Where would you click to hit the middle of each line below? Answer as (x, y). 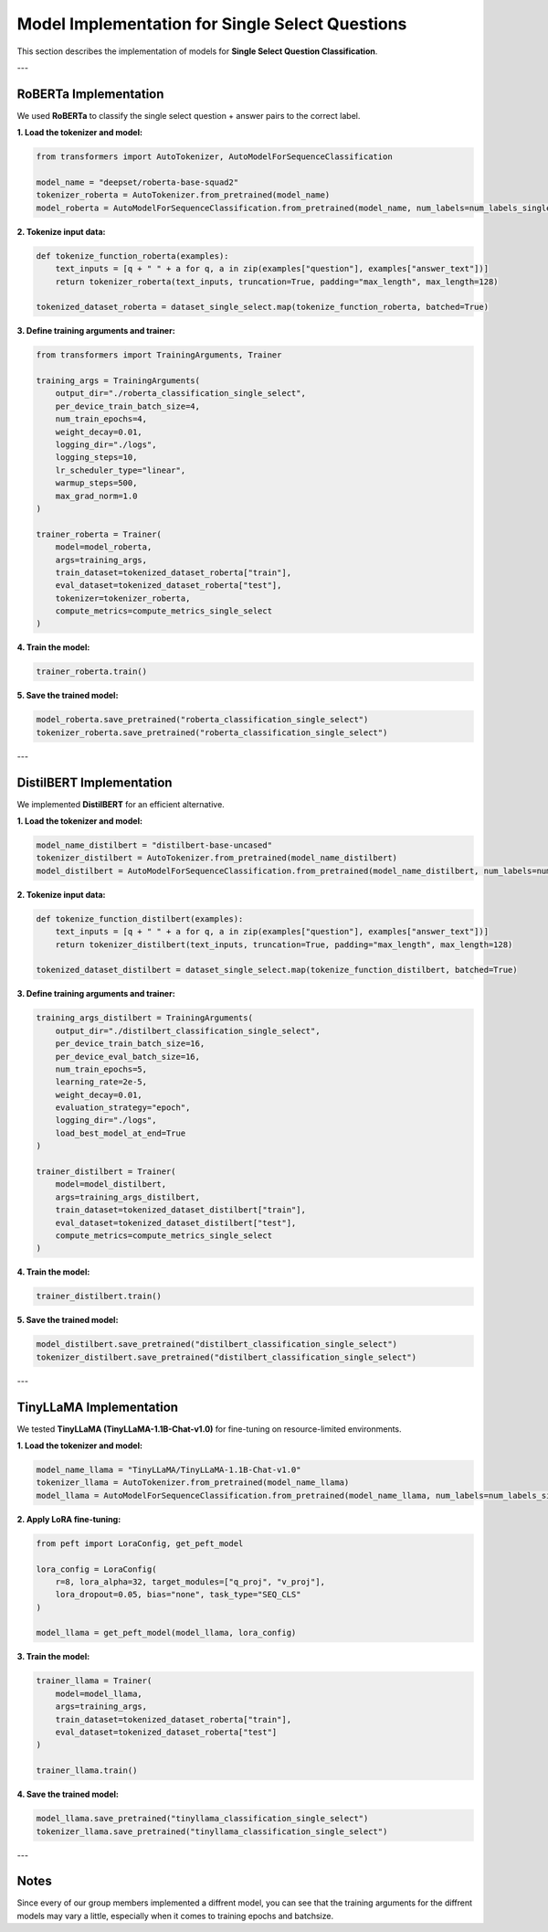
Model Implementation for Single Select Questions (212, 24)
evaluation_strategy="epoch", (123, 1108)
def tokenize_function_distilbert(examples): (140, 918)
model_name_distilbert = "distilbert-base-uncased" (154, 845)
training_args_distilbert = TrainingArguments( (144, 1018)
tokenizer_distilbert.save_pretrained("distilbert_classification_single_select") (227, 1357)
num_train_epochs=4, (101, 419)
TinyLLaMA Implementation (97, 1407)
